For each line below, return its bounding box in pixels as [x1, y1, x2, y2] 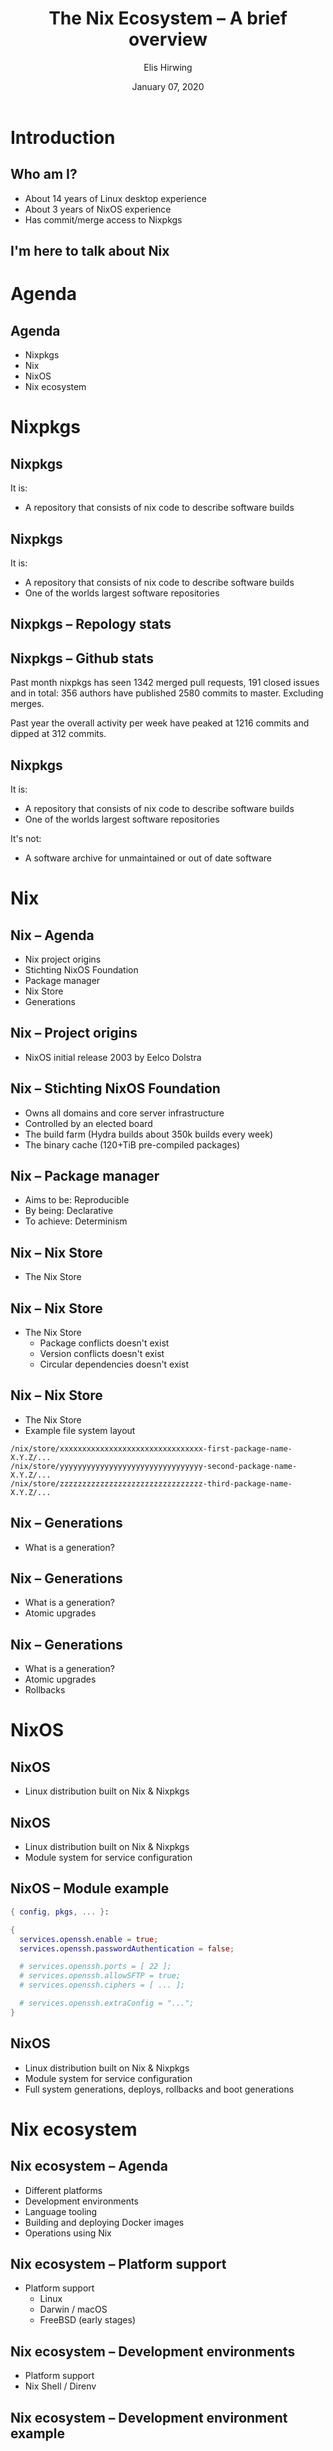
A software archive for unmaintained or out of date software [24, 852, 273, 864]
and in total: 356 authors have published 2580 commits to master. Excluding [10, 687, 324, 699]
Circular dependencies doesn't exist [39, 1358, 189, 1371]
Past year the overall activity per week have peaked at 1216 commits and [10, 717, 310, 729]
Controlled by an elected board [24, 1117, 153, 1129]
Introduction [10, 126, 116, 149]
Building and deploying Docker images [24, 2216, 185, 2228]
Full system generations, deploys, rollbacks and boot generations [24, 2083, 295, 2095]
